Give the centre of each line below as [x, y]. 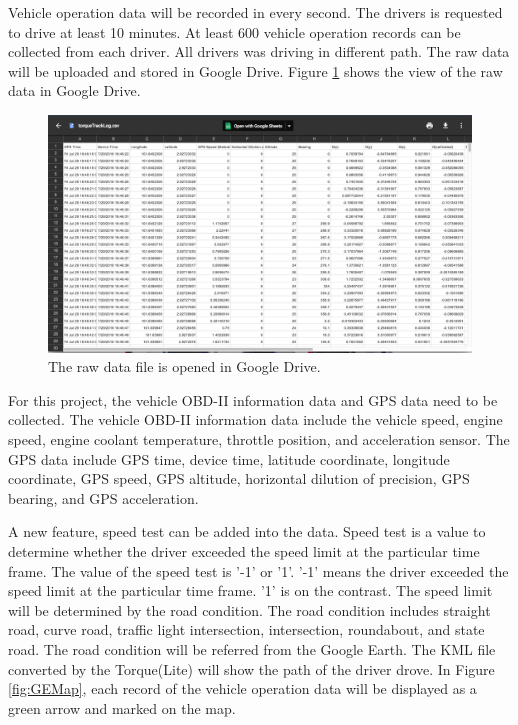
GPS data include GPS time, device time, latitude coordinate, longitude [229, 458]
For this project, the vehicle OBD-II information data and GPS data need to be [253, 399]
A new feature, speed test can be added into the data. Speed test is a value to [247, 531]
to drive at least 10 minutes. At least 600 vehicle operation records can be [234, 31]
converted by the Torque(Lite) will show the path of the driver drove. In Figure [251, 668]
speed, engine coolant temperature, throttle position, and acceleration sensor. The [259, 439]
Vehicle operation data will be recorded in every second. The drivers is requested [255, 12]
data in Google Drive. [74, 90]
